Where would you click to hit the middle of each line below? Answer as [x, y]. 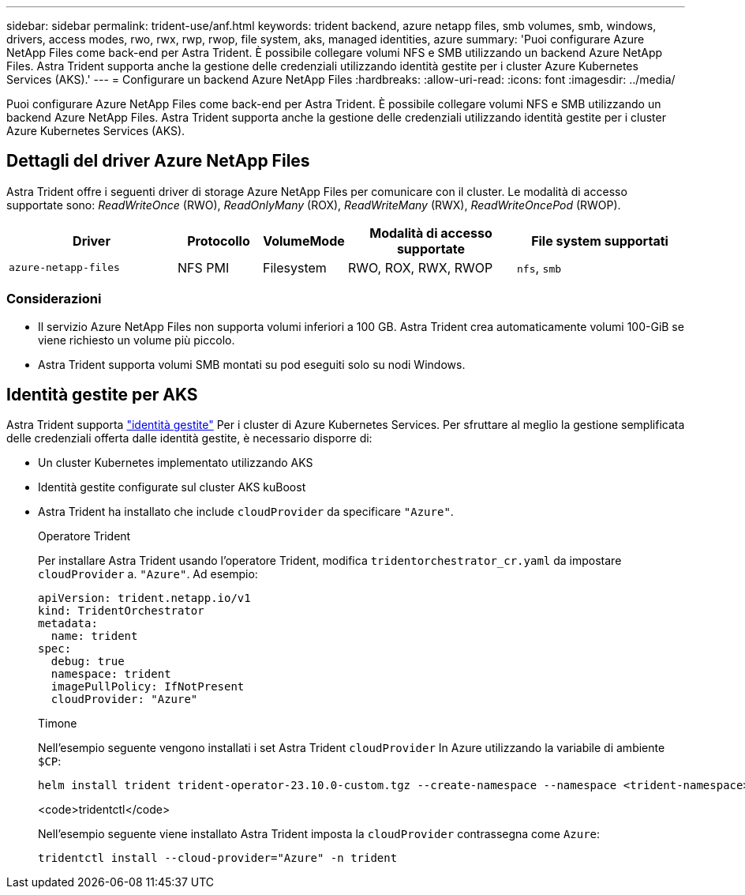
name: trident [94, 636]
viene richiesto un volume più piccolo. [137, 340]
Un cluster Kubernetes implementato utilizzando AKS [176, 463]
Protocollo [219, 241]
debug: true [88, 662]
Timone [58, 724]
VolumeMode [304, 241]
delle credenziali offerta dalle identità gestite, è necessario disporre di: [189, 438]
